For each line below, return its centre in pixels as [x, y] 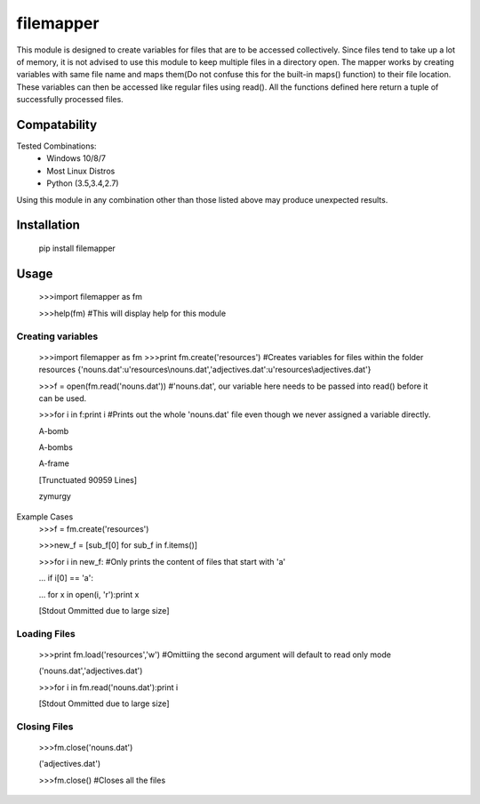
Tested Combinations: [56, 146]
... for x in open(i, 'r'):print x [89, 594]
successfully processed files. [70, 100]
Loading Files [46, 633]
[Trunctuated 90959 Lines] [88, 479]
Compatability [57, 125]
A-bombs [56, 447]
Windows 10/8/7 [76, 158]
